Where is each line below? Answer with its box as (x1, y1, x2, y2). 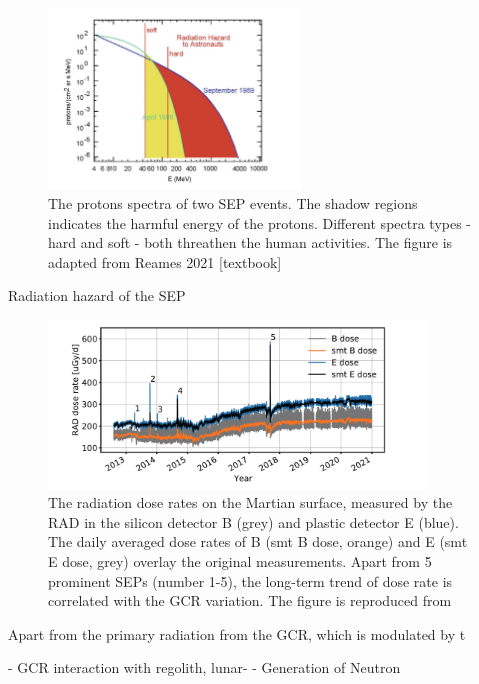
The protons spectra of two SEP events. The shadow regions (48, 192, 418, 213)
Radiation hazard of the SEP (8, 285, 186, 306)
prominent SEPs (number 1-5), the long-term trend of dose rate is (48, 570, 453, 591)
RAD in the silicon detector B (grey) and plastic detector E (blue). (48, 511, 459, 532)
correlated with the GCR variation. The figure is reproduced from (48, 590, 452, 611)
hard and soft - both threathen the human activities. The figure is (48, 232, 453, 253)
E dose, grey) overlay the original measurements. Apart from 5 (48, 551, 432, 572)
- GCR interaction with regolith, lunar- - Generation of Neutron (8, 657, 401, 678)
